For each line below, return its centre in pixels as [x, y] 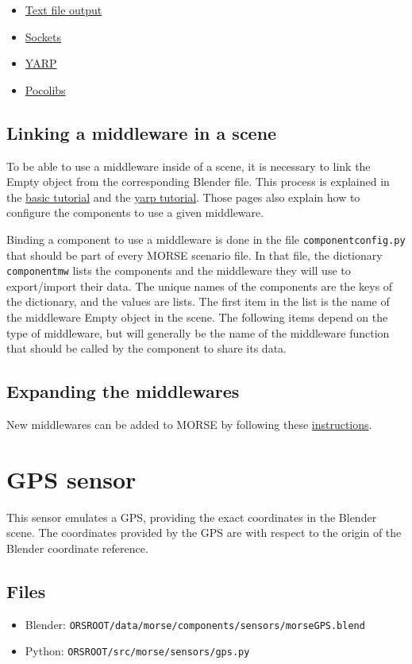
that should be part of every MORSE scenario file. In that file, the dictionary [194, 255]
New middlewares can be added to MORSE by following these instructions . [189, 425]
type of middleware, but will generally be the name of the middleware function [198, 332]
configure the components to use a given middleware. [135, 212]
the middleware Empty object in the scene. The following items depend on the [197, 317]
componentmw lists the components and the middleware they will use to [179, 270]
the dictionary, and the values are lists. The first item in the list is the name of [198, 301]
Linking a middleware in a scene [142, 132]
